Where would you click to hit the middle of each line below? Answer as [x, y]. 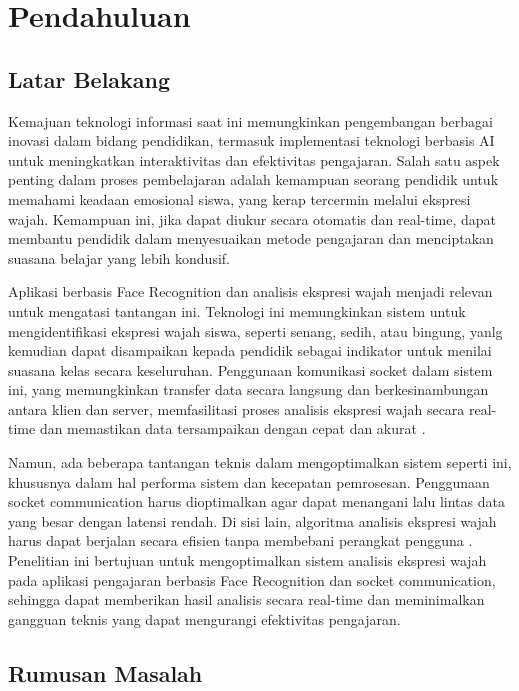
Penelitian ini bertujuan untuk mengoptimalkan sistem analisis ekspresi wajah [247, 560]
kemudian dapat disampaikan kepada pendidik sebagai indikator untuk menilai [250, 350]
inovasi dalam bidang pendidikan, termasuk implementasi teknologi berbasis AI [251, 140]
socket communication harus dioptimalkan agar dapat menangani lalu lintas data [256, 501]
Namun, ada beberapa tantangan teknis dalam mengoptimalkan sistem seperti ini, [260, 462]
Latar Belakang [89, 78]
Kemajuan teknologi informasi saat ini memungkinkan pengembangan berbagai [250, 120]
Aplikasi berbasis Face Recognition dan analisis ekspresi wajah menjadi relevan [250, 291]
